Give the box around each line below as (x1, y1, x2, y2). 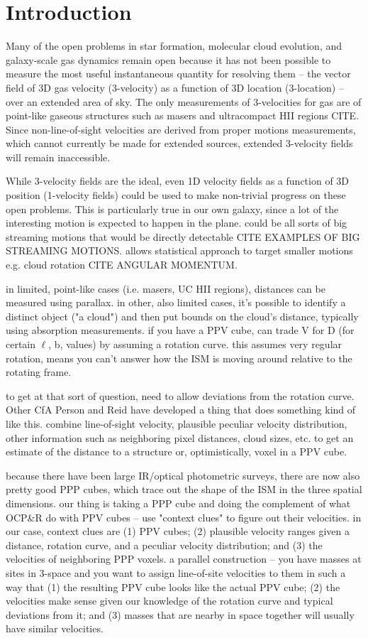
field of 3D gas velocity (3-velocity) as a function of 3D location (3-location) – (6, 80, 344, 94)
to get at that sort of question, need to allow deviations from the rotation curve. (6, 388, 355, 403)
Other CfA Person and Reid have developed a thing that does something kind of (6, 402, 356, 417)
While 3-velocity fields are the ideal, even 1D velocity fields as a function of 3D (6, 173, 350, 188)
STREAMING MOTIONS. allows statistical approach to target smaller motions (6, 243, 353, 258)
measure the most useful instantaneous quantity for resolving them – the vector (6, 66, 351, 81)
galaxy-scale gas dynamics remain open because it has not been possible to (6, 52, 331, 67)
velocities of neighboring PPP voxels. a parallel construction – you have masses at (6, 551, 362, 566)
